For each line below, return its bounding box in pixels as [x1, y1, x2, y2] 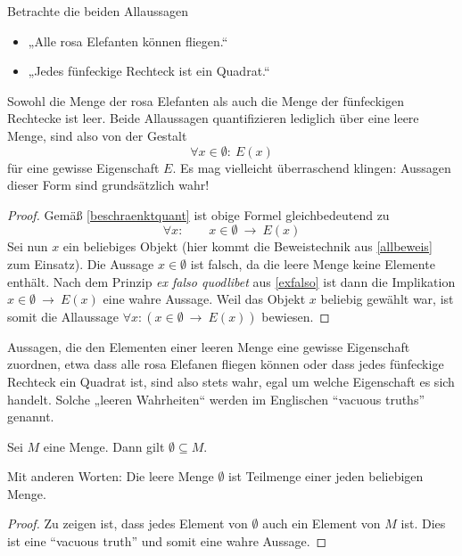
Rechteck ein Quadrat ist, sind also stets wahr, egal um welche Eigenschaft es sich [7, 372, 455, 390]
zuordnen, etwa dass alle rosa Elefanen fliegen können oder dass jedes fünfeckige [7, 355, 444, 373]
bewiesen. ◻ [261, 307, 330, 325]
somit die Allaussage [7, 307, 120, 325]
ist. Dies [400, 514, 446, 533]
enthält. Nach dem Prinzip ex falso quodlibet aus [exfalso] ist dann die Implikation [7, 272, 456, 290]
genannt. [7, 407, 54, 426]
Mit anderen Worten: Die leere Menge [7, 467, 214, 486]
